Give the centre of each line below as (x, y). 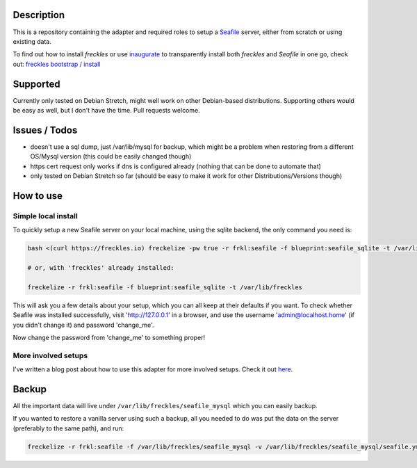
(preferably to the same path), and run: (68, 428)
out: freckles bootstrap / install (57, 64)
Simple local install (45, 216)
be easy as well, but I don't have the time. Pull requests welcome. (107, 110)
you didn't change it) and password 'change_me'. (83, 325)
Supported (36, 84)
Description (39, 15)
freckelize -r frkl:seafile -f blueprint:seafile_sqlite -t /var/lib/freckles (165, 287)
